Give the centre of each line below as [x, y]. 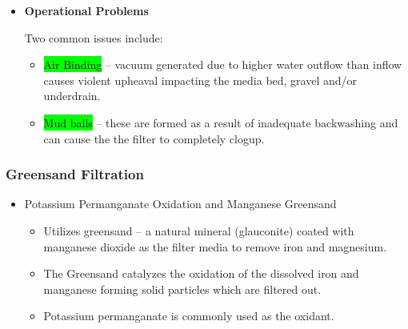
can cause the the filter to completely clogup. [154, 138]
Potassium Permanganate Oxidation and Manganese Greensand [180, 204]
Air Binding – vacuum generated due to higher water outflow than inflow [223, 64]
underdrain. [72, 96]
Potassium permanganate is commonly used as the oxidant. [189, 316]
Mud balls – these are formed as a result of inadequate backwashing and [221, 122]
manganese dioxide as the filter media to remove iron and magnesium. [215, 246]
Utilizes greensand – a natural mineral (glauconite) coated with [199, 230]
